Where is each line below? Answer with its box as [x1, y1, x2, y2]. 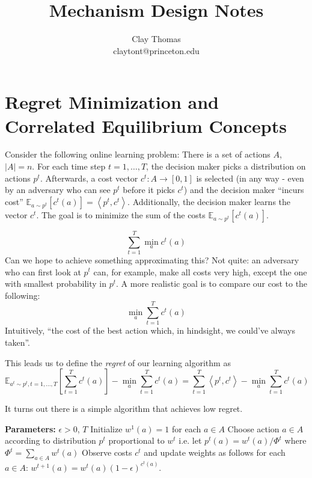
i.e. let [179, 434, 202, 447]
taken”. [5, 336, 30, 349]
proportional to [108, 434, 165, 447]
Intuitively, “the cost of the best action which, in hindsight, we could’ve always [5, 324, 295, 337]
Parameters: [5, 422, 56, 435]
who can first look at [5, 265, 81, 278]
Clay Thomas [132, 32, 181, 45]
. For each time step [32, 160, 106, 173]
